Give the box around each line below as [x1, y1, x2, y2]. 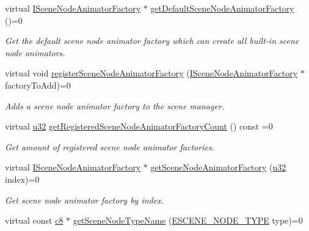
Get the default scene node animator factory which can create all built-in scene [5, 34, 299, 47]
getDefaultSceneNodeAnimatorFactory [150, 2, 294, 14]
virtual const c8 [5, 214, 64, 227]
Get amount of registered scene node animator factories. [5, 140, 214, 153]
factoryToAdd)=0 [5, 78, 71, 91]
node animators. [5, 46, 65, 59]
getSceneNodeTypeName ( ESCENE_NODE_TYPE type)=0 [73, 214, 303, 227]
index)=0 [5, 172, 40, 185]
